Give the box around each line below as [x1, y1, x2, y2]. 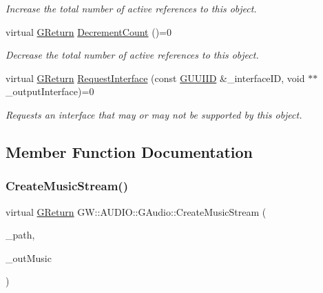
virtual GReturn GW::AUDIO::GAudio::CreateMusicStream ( [6, 204, 267, 219]
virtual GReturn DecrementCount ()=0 [6, 24, 171, 39]
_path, [6, 228, 35, 242]
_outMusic [6, 250, 52, 265]
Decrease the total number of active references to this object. [6, 48, 259, 62]
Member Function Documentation [6, 141, 253, 162]
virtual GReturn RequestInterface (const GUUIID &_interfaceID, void [6, 70, 305, 85]
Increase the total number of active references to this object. [6, 1, 257, 15]
